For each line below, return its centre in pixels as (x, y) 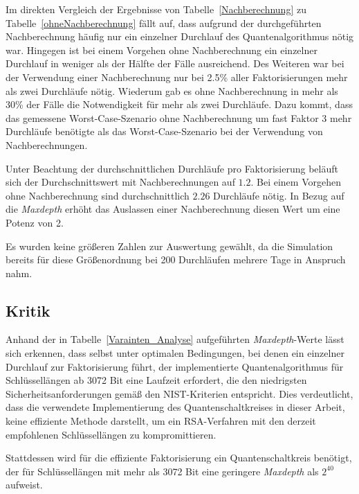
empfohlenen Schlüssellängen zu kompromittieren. (111, 434)
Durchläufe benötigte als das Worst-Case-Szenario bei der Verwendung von (164, 131)
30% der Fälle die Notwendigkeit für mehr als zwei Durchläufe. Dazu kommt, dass (179, 104)
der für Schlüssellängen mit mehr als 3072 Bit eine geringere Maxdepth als (162, 471)
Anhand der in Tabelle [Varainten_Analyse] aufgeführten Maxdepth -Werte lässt (175, 339)
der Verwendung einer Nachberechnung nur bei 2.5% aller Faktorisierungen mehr (177, 77)
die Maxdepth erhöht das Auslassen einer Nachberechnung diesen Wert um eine (173, 209)
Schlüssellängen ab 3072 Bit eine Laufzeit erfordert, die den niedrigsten (156, 380)
